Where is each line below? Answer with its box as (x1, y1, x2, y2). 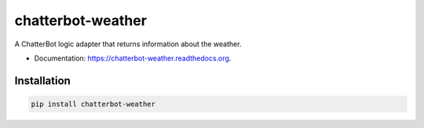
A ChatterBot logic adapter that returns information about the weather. (14, 39, 242, 49)
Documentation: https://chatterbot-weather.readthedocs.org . (34, 53, 232, 63)
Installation (14, 74, 71, 87)
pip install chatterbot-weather (31, 99, 156, 108)
